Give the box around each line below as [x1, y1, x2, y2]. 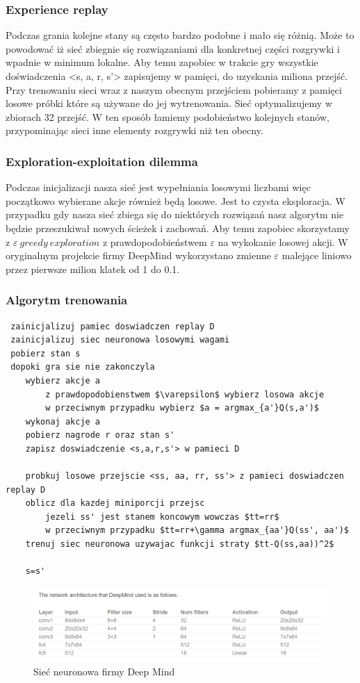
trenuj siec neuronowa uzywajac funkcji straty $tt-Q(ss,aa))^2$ [25, 539, 334, 550]
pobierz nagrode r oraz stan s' [25, 430, 175, 441]
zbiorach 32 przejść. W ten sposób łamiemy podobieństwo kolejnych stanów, [6, 109, 329, 124]
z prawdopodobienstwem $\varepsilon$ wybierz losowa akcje [45, 389, 325, 400]
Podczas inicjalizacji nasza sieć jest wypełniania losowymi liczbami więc [6, 180, 311, 195]
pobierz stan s [10, 348, 81, 359]
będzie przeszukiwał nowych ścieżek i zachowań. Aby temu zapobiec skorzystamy [6, 220, 350, 235]
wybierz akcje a [25, 375, 101, 386]
